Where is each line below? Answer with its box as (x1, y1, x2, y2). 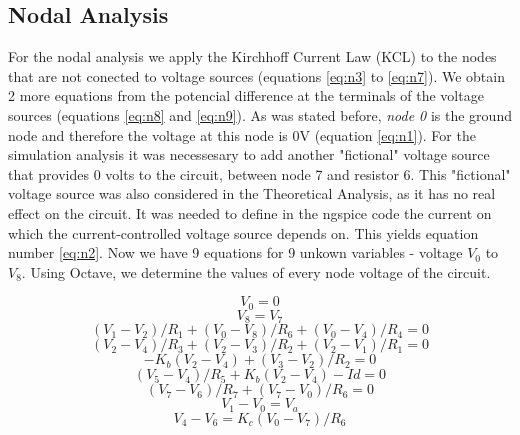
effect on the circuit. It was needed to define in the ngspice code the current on (8, 202, 492, 223)
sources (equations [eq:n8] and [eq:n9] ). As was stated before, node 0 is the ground (8, 104, 512, 125)
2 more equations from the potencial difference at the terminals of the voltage (8, 85, 484, 106)
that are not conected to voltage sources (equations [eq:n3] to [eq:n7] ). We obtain (8, 65, 505, 86)
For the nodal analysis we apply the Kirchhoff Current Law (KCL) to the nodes (8, 46, 497, 67)
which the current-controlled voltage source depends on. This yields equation (8, 222, 479, 243)
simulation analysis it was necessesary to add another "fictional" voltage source (8, 144, 490, 165)
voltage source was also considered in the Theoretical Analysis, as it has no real (8, 183, 496, 204)
